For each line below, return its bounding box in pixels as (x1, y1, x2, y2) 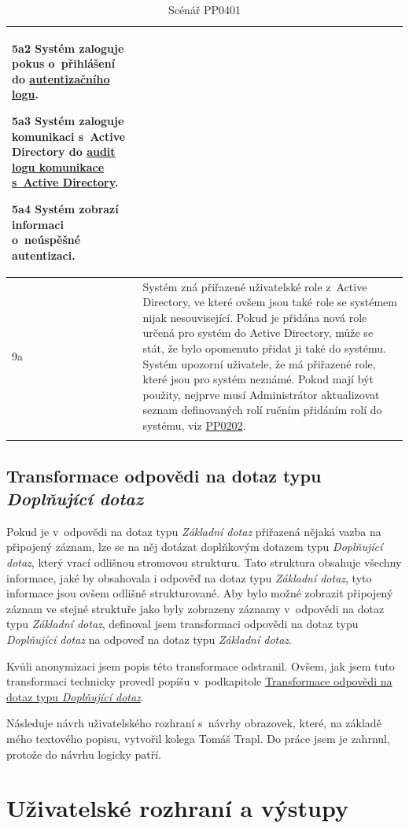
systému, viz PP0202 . (142, 416, 246, 433)
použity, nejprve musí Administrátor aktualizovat (142, 386, 380, 402)
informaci (12, 216, 64, 232)
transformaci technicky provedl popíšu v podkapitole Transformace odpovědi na (6, 673, 392, 689)
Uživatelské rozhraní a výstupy (6, 792, 348, 824)
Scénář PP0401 (168, 2, 241, 17)
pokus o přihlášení (12, 55, 116, 72)
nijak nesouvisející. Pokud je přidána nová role (142, 309, 367, 325)
